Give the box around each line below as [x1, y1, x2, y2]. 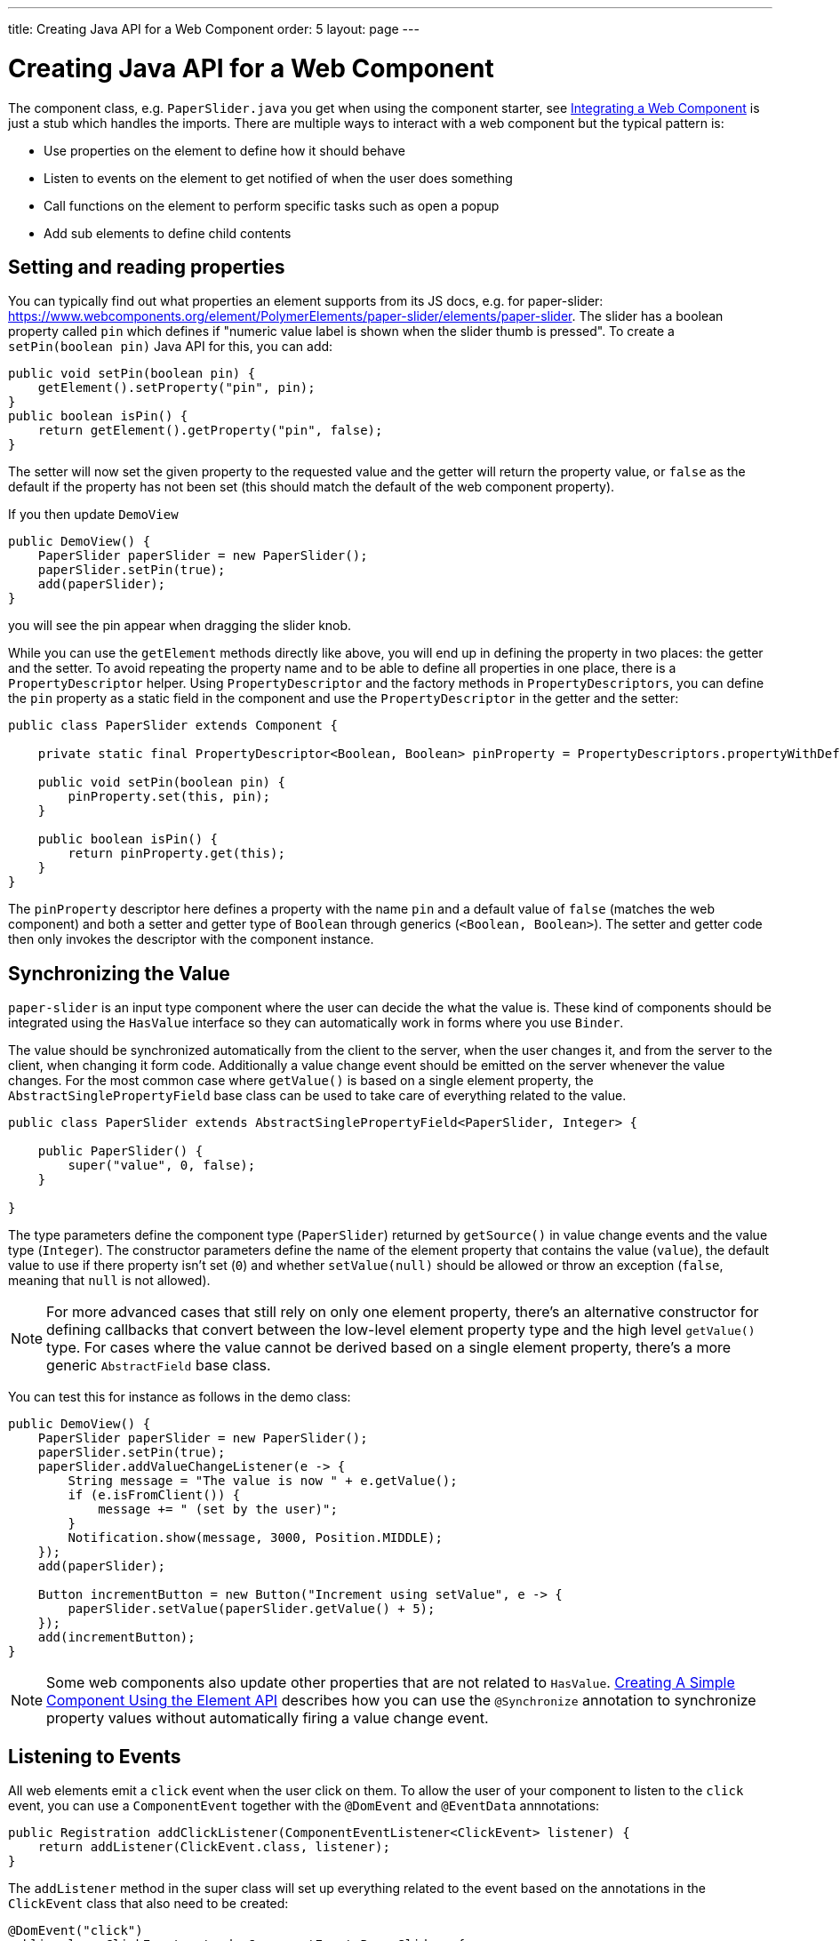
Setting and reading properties [8, 255, 285, 278]
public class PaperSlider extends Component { [8, 718, 338, 733]
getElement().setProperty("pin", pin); [37, 380, 316, 395]
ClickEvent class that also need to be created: [8, 1896, 289, 1912]
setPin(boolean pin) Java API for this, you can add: [8, 339, 333, 355]
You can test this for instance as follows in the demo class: [8, 1389, 351, 1405]
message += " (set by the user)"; [98, 1502, 338, 1517]
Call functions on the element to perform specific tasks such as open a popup [44, 197, 500, 213]
